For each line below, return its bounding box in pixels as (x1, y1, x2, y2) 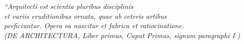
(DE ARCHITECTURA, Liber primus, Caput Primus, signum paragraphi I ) (4, 30, 240, 40)
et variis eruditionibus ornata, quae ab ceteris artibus (4, 10, 167, 21)
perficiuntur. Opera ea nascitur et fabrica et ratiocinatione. (4, 20, 184, 31)
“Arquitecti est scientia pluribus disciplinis (4, 1, 133, 11)
